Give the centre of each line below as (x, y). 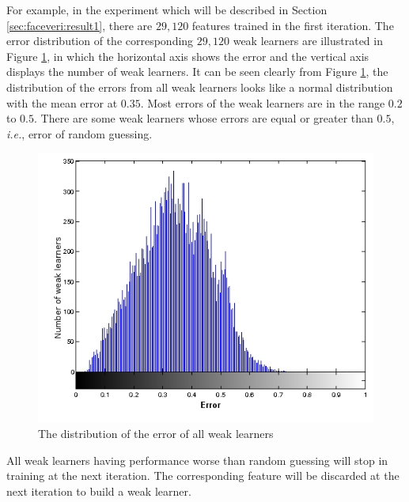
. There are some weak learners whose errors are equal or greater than (204, 118)
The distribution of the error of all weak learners (156, 434)
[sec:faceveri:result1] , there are (80, 25)
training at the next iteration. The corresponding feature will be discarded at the (203, 476)
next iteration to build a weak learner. (99, 491)
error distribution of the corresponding (100, 41)
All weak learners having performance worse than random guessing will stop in (197, 460)
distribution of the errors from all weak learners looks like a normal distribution (200, 87)
